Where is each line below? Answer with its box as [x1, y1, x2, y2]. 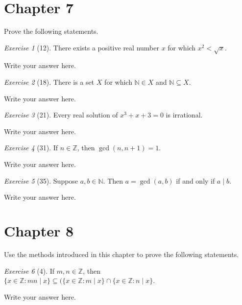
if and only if [176, 175, 215, 186]
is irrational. [166, 110, 203, 120]
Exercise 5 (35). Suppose [4, 175, 78, 186]
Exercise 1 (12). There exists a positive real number [4, 42, 159, 52]
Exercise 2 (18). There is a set [4, 77, 95, 87]
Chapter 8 [4, 221, 74, 241]
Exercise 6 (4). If [4, 265, 55, 276]
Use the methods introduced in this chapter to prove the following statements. [4, 249, 239, 259]
